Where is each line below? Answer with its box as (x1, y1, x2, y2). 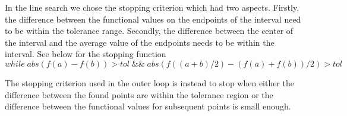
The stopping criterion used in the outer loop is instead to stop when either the (5, 76, 295, 89)
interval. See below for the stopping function (5, 48, 166, 60)
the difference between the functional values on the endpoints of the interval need (5, 12, 301, 25)
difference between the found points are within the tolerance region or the (5, 88, 273, 101)
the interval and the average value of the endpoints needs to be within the (5, 36, 275, 48)
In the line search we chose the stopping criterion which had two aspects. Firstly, (5, 1, 299, 13)
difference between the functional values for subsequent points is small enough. (5, 100, 291, 112)
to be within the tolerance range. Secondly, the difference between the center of (5, 24, 294, 37)
